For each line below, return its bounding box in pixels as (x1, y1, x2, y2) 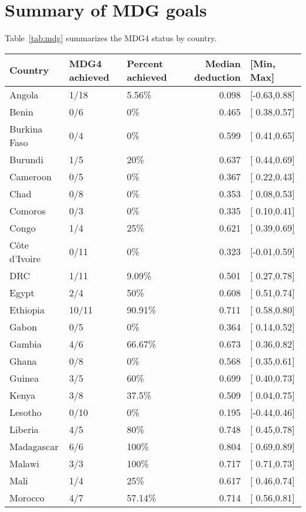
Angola (9, 87, 39, 101)
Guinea (9, 371, 39, 385)
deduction (194, 70, 241, 84)
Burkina (9, 121, 43, 136)
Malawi (9, 456, 39, 470)
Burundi (9, 152, 44, 166)
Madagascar (9, 439, 59, 453)
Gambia (9, 336, 42, 351)
